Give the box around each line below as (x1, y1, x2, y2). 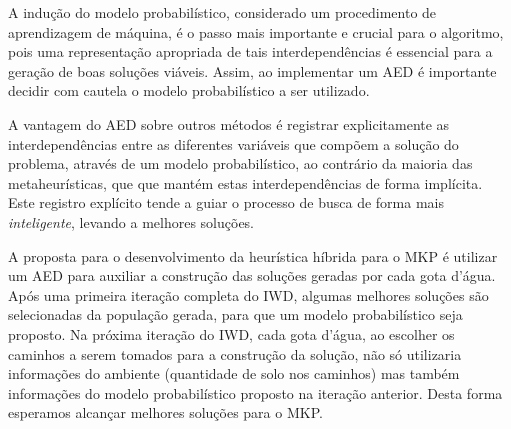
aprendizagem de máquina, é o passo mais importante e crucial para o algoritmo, (8, 21, 504, 42)
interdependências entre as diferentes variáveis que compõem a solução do (8, 133, 459, 154)
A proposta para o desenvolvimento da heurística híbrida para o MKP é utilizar (8, 245, 498, 266)
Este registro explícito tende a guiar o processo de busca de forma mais (8, 192, 444, 213)
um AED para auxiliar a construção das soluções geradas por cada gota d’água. (8, 265, 496, 286)
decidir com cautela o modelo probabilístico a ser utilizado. (8, 80, 370, 101)
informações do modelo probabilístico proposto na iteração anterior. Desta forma (8, 382, 503, 403)
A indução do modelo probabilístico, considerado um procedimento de (8, 2, 437, 22)
